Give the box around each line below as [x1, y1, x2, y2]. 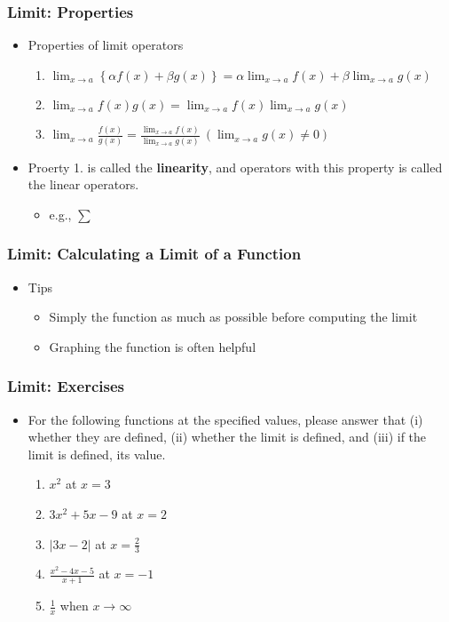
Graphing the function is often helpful [49, 337, 256, 355]
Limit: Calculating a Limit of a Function [7, 243, 302, 265]
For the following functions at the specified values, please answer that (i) [28, 410, 423, 428]
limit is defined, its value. [28, 444, 166, 463]
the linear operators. [28, 175, 139, 194]
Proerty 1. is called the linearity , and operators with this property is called [28, 157, 443, 176]
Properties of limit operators [28, 36, 184, 54]
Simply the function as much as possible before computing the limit [49, 307, 418, 326]
